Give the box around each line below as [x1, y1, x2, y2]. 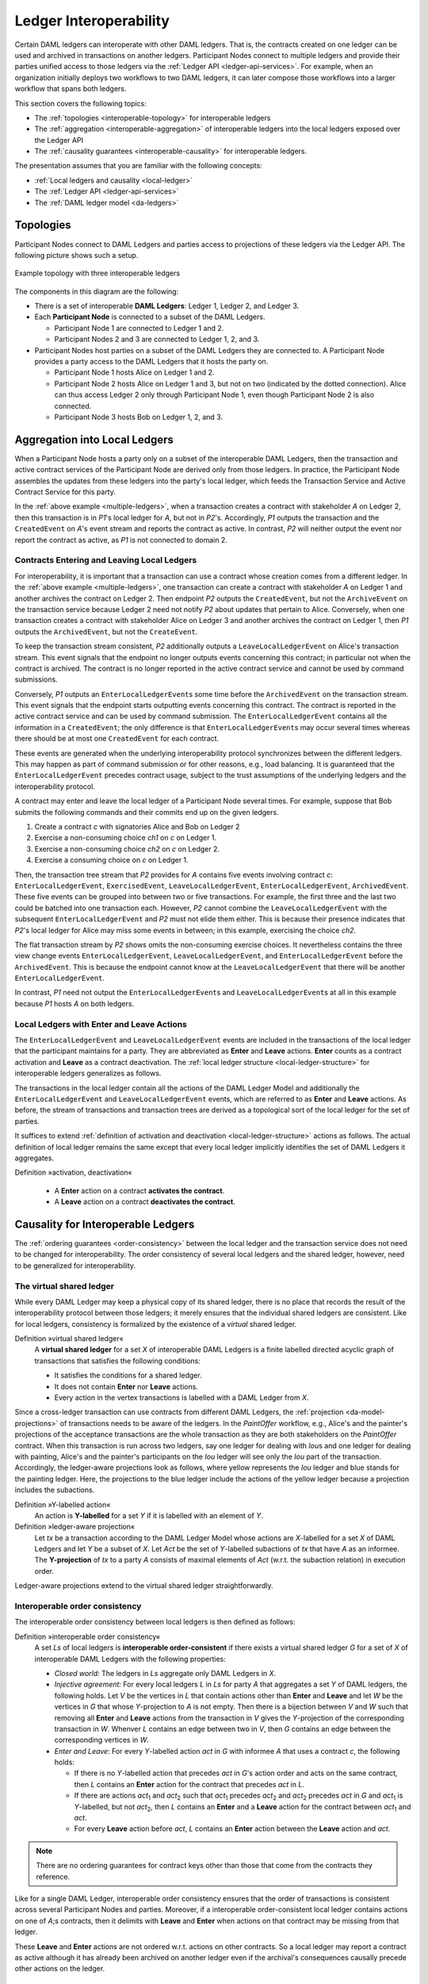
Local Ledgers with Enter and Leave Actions [14, 1018, 188, 1029]
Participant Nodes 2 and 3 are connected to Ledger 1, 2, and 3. [54, 334, 260, 344]
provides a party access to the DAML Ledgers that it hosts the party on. [34, 357, 269, 367]
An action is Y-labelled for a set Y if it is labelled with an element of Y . [34, 1510, 263, 1520]
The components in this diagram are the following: [14, 286, 179, 296]
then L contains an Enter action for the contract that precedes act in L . [74, 1779, 305, 1789]
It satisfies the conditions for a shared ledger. [54, 1371, 202, 1380]
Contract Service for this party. [14, 487, 117, 497]
